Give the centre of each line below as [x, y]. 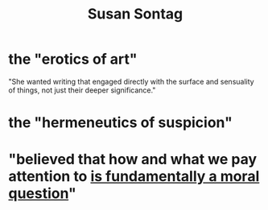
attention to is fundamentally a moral [134, 177]
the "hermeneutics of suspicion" [121, 123]
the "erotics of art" [73, 59]
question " [42, 194]
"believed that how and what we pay [133, 160]
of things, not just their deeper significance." [82, 90]
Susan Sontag [135, 14]
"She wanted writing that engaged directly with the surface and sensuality [132, 81]
